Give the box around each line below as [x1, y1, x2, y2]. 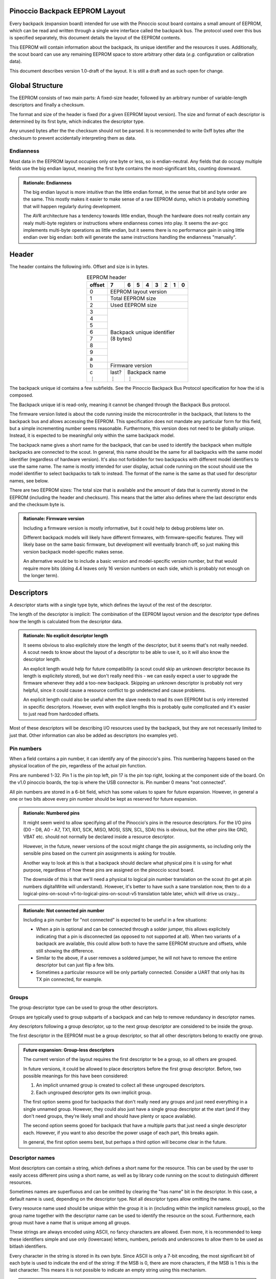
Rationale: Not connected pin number [23, 907, 105, 913]
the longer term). [23, 572, 59, 579]
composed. [9, 392, 33, 399]
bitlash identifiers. [9, 1243, 48, 1249]
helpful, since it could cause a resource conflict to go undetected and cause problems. [23, 687, 206, 693]
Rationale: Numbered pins [23, 810, 80, 816]
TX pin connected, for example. [36, 976, 103, 982]
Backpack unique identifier [110, 328, 175, 336]
